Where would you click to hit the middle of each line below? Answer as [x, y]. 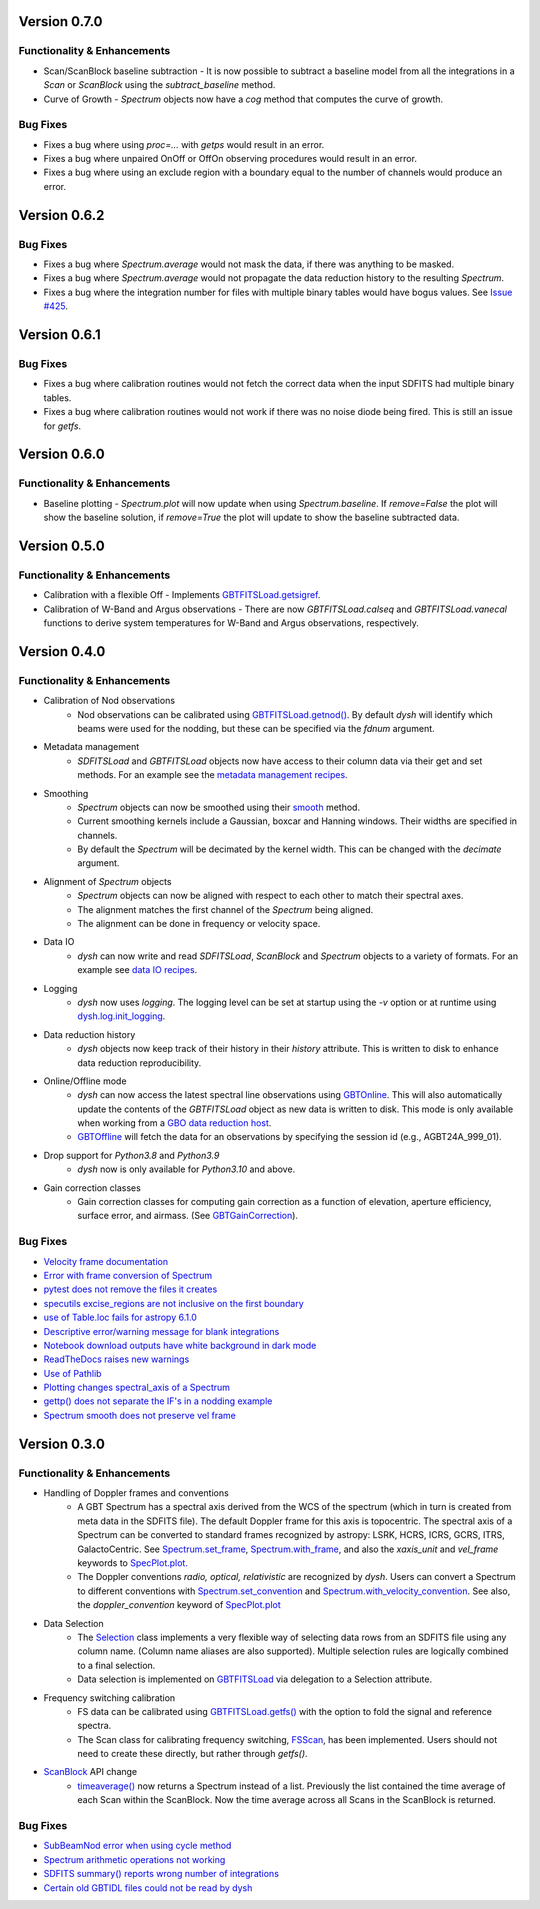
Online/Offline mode [85, 1081]
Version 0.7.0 [61, 21]
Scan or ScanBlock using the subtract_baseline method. [159, 85]
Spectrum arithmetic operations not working [134, 1859]
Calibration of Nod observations [109, 701]
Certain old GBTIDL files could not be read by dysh [148, 1887]
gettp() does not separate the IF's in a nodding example [158, 1401]
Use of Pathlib [72, 1373]
